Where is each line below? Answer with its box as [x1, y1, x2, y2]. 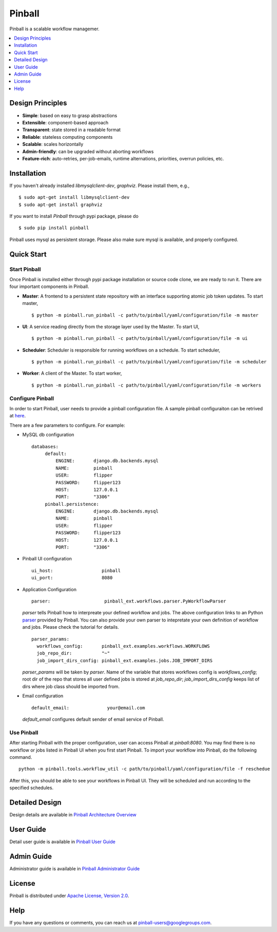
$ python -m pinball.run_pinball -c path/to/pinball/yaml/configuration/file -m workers [31, 382, 262, 388]
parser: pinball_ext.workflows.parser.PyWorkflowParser [31, 598, 226, 604]
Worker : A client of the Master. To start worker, [22, 370, 123, 376]
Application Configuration [22, 586, 77, 592]
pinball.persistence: [45, 501, 100, 507]
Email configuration [22, 693, 64, 699]
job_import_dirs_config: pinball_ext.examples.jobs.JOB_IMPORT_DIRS [36, 657, 213, 663]
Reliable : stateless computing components [22, 134, 113, 140]
